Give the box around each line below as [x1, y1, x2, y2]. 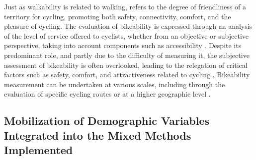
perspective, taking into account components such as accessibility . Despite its [4, 40, 242, 51]
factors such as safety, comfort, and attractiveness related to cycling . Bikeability [4, 69, 250, 80]
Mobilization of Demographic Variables [4, 113, 210, 128]
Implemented [4, 142, 73, 158]
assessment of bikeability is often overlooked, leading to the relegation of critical [4, 59, 248, 70]
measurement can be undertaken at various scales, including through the [4, 79, 225, 89]
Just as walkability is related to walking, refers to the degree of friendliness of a [4, 1, 246, 11]
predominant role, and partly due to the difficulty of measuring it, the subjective [4, 50, 250, 60]
